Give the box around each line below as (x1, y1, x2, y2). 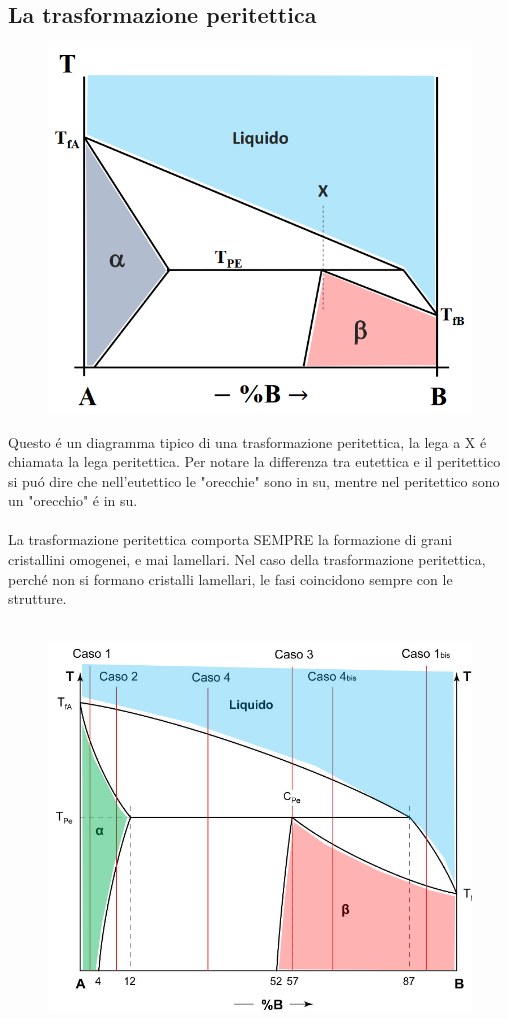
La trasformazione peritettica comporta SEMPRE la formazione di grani (8, 529, 453, 550)
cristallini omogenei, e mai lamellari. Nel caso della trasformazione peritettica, (8, 549, 486, 570)
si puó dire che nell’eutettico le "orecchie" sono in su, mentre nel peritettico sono (8, 470, 500, 491)
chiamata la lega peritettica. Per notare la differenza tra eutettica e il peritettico (8, 451, 501, 472)
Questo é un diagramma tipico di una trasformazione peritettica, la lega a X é (8, 431, 487, 452)
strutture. (8, 588, 67, 609)
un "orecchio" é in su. (8, 490, 138, 511)
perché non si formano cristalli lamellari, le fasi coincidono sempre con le (8, 568, 453, 589)
